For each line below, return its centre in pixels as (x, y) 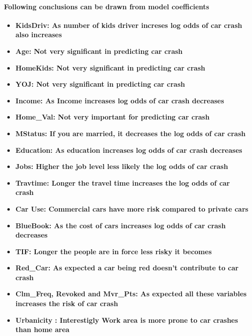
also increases (39, 35)
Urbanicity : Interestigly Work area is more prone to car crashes (127, 320)
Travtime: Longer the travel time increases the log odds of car (123, 182)
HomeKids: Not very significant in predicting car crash (110, 67)
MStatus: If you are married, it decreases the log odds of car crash (130, 133)
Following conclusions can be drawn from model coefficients (107, 6)
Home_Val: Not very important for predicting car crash (113, 117)
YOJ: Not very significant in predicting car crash (100, 84)
